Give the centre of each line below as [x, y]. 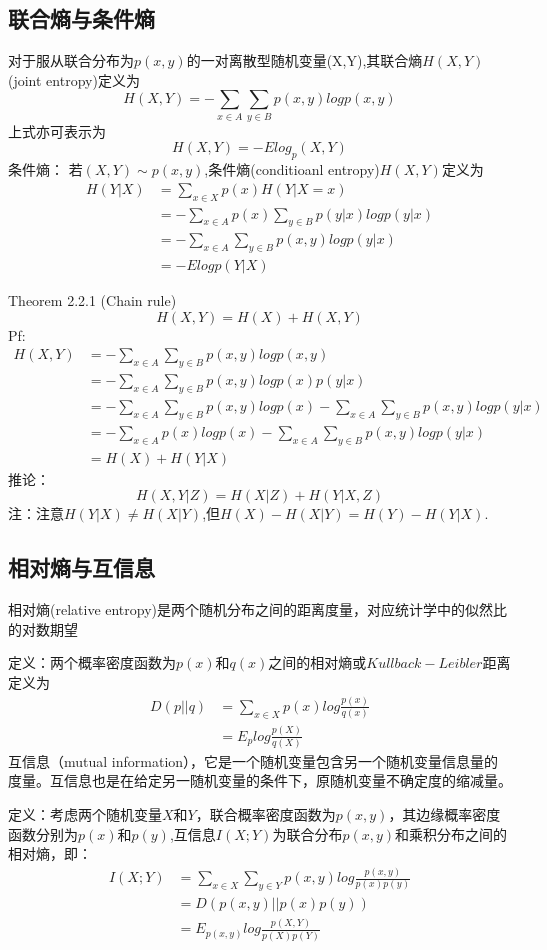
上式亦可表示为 [57, 130]
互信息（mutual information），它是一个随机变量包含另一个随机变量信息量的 [253, 760]
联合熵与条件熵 [81, 18]
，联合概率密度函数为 [265, 814]
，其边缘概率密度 [444, 814]
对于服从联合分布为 [71, 60]
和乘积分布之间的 [451, 833]
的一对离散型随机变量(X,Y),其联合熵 [304, 60]
